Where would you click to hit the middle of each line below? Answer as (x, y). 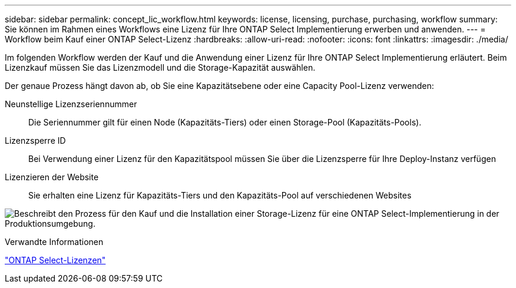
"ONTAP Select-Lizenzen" (55, 260)
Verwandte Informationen (54, 242)
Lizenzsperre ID (35, 140)
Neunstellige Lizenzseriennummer (71, 104)
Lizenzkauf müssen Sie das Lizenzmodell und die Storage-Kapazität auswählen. (160, 67)
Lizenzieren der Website (52, 177)
